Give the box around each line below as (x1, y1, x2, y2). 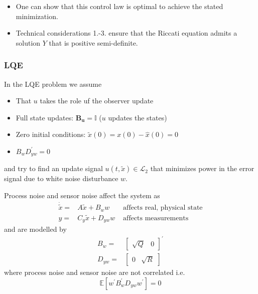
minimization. (16, 11, 58, 21)
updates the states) (108, 112, 167, 122)
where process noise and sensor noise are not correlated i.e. (4, 267, 185, 277)
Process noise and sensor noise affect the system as (4, 190, 160, 201)
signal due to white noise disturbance (4, 173, 118, 184)
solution (16, 37, 41, 48)
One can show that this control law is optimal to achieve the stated (16, 1, 223, 11)
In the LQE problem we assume (4, 78, 102, 89)
